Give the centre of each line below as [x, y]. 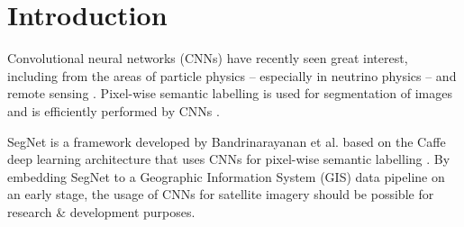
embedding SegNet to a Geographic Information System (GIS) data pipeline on [226, 176]
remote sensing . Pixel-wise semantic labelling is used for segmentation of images [230, 93]
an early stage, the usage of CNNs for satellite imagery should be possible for [221, 194]
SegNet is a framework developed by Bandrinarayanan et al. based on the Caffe [227, 141]
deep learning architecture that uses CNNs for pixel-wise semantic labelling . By [229, 159]
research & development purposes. [101, 211]
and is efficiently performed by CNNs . [114, 110]
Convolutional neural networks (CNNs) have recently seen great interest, [208, 58]
